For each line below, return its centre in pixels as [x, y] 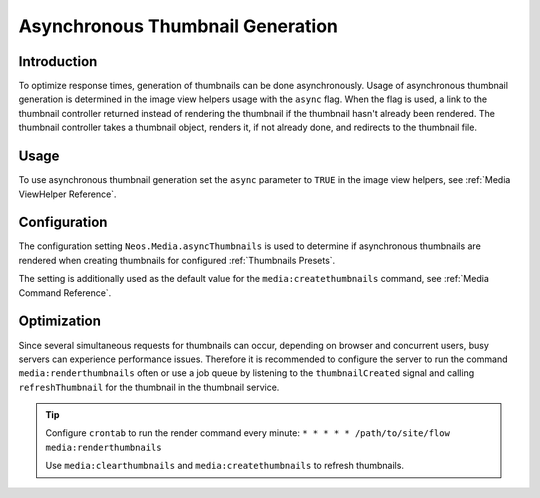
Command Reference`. [65, 292]
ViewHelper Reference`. [67, 194]
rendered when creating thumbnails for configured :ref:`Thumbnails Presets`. [177, 260]
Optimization [60, 321]
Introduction [58, 61]
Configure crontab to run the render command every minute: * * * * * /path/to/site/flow [247, 433]
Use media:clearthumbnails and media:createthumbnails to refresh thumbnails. [225, 466]
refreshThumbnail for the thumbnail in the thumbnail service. [149, 387]
